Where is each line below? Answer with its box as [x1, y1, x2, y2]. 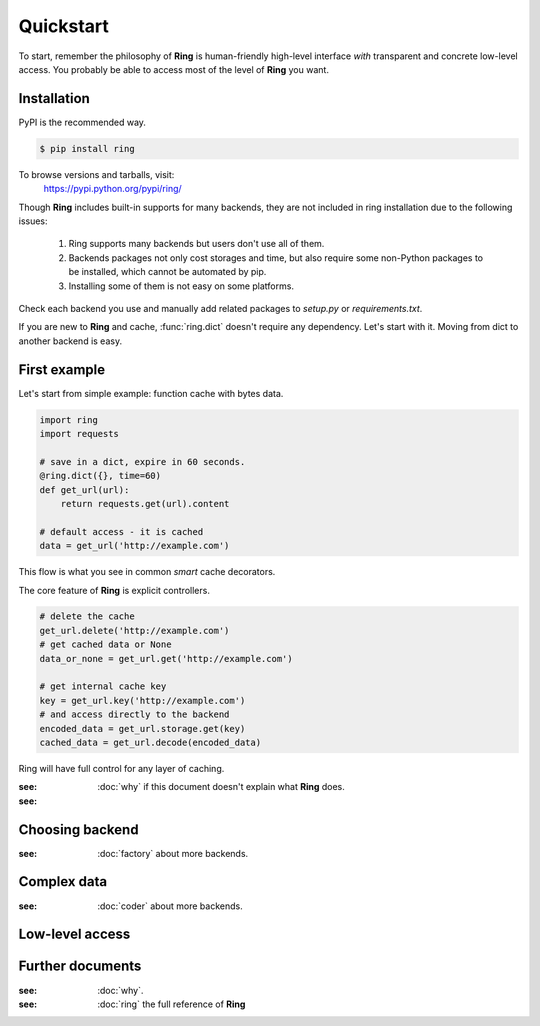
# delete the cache [39, 611, 135, 622]
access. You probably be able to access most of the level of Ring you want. [18, 63, 330, 75]
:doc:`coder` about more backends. [97, 900, 244, 912]
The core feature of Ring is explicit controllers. [18, 584, 210, 596]
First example [18, 361, 106, 378]
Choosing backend [18, 821, 139, 838]
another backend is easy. [18, 335, 123, 347]
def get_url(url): [39, 484, 130, 495]
